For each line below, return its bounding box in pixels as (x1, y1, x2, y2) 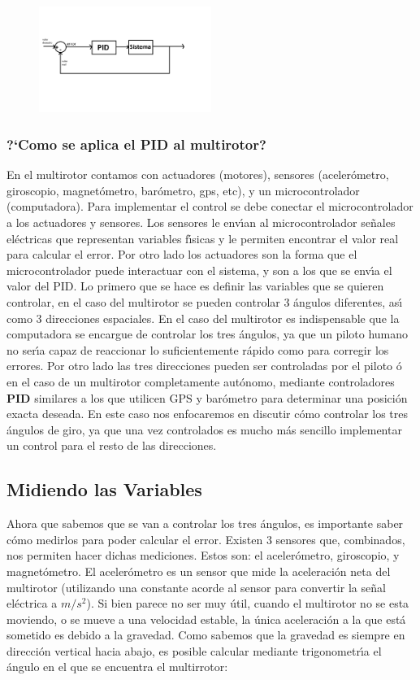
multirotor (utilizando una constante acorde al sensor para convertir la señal (6, 578, 386, 595)
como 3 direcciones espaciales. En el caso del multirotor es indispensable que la (6, 309, 400, 326)
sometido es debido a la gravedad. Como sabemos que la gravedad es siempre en (6, 626, 405, 643)
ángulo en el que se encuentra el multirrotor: (6, 658, 228, 675)
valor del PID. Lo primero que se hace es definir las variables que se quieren (6, 277, 384, 294)
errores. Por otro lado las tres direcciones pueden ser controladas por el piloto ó (6, 357, 402, 374)
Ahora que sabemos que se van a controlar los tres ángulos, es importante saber (6, 515, 404, 532)
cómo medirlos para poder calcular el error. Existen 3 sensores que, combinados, (6, 530, 405, 547)
